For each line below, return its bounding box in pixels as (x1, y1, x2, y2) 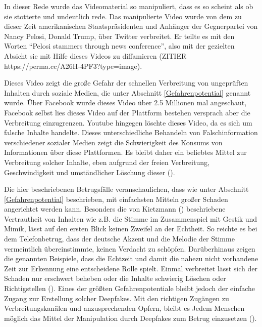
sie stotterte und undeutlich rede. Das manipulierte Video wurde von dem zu (4, 11, 242, 21)
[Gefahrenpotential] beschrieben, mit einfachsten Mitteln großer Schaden (4, 193, 228, 204)
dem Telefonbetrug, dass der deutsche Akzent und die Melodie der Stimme (4, 233, 235, 244)
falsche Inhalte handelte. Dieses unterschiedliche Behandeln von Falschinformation (4, 127, 258, 138)
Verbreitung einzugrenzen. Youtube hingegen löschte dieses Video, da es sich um (4, 117, 252, 128)
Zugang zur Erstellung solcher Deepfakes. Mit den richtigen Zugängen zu (4, 293, 229, 303)
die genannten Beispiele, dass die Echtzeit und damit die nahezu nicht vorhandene (4, 253, 258, 264)
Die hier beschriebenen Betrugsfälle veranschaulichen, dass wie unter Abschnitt (4, 184, 249, 194)
